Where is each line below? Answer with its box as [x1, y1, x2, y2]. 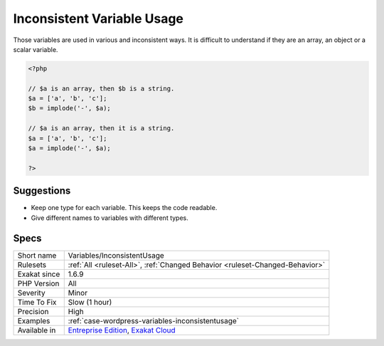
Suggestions [13, 185, 71, 197]
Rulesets [17, 260, 46, 270]
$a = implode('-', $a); [28, 145, 112, 152]
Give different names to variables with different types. [31, 214, 188, 222]
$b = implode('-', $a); [28, 104, 112, 112]
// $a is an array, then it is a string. [28, 125, 175, 132]
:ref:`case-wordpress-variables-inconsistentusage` [68, 315, 240, 325]
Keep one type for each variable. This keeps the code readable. [31, 204, 218, 212]
